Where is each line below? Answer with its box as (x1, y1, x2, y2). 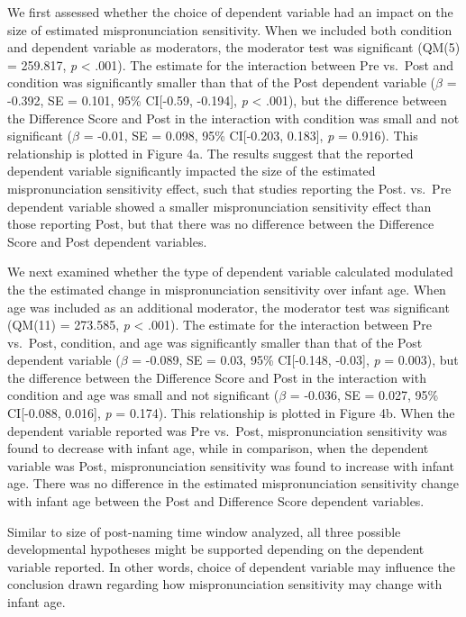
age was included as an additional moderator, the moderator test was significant (7, 297, 450, 316)
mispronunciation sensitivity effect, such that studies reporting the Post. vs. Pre (7, 178, 452, 197)
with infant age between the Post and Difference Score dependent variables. (7, 492, 425, 511)
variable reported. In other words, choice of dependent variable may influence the (7, 557, 455, 576)
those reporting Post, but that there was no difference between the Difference (7, 214, 434, 233)
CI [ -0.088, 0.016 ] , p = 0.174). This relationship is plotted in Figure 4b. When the (7, 404, 455, 422)
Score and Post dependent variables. (7, 231, 207, 250)
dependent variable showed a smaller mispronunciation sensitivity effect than (7, 196, 432, 215)
